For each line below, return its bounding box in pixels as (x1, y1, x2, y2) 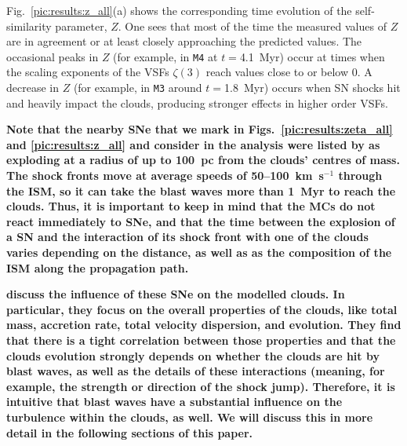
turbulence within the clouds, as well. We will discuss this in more (6, 408, 373, 425)
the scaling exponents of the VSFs (6, 64, 169, 80)
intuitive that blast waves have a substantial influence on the (6, 393, 343, 410)
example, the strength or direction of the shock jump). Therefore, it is (6, 378, 395, 394)
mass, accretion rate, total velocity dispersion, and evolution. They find (6, 316, 402, 333)
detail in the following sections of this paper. (6, 424, 253, 441)
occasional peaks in (6, 48, 99, 64)
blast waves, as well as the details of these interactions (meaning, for (6, 363, 385, 379)
